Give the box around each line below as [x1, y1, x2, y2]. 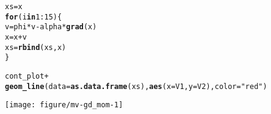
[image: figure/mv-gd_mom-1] [5, 101, 123, 110]
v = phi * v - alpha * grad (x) [5, 23, 97, 32]
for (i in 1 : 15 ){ [5, 12, 62, 21]
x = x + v [5, 32, 27, 41]
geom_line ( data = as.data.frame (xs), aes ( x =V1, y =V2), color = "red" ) [5, 82, 267, 91]
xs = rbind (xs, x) [5, 43, 67, 52]
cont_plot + [5, 71, 49, 80]
